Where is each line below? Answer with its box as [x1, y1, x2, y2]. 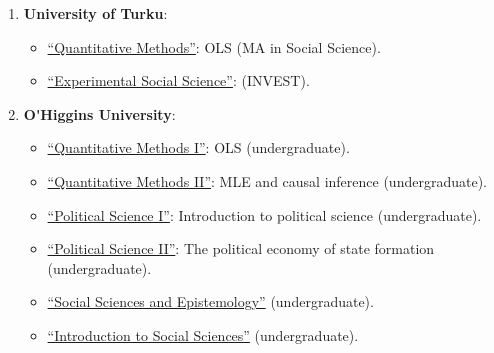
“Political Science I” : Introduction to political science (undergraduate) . [47, 204, 482, 225]
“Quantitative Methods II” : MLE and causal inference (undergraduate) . [47, 170, 487, 191]
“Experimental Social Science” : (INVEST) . [47, 70, 310, 91]
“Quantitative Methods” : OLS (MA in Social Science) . [47, 36, 381, 57]
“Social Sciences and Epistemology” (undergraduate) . [47, 291, 374, 312]
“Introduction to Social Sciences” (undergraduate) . [47, 324, 359, 345]
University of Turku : [23, 3, 168, 23]
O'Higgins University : [23, 103, 176, 124]
